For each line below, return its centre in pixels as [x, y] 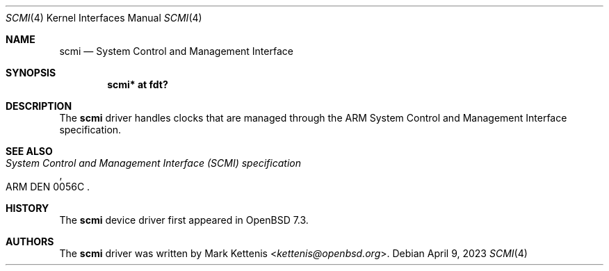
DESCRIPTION [39, 106]
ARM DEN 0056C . [48, 187]
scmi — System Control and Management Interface [176, 51]
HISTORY [27, 208]
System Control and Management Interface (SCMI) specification [153, 163]
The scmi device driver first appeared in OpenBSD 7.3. [184, 220]
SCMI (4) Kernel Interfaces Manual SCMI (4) [104, 18]
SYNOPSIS [31, 73]
